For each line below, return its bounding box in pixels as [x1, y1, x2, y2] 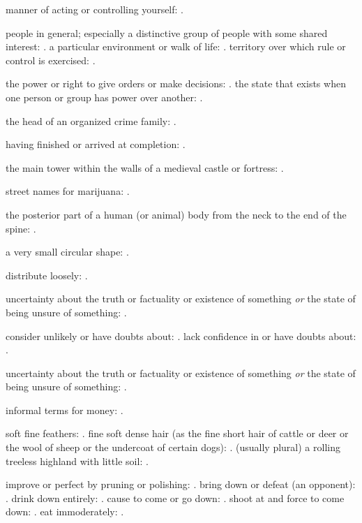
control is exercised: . [6, 52, 96, 67]
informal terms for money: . [6, 402, 123, 417]
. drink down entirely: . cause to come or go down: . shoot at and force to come [6, 490, 345, 505]
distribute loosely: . [6, 267, 88, 282]
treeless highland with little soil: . [6, 453, 149, 468]
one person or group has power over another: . [6, 89, 203, 104]
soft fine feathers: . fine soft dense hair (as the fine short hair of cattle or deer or [6, 426, 349, 441]
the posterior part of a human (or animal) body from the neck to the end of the [6, 207, 347, 221]
